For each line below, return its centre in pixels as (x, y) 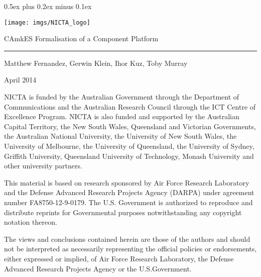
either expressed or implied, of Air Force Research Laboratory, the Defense (119, 258)
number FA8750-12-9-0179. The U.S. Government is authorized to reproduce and (128, 202)
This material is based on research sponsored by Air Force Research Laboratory (127, 182)
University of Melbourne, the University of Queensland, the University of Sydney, (129, 146)
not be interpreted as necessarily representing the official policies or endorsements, (130, 249)
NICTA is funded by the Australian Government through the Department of (122, 97)
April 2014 (20, 80)
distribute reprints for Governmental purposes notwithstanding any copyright (123, 212)
